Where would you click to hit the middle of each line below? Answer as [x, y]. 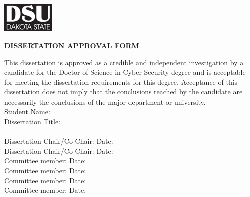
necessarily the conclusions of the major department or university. [105, 101]
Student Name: [27, 111]
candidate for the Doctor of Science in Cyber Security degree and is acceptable [125, 72]
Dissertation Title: [32, 121]
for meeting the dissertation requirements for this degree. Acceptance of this [121, 82]
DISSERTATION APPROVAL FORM [72, 45]
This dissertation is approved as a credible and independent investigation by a [124, 62]
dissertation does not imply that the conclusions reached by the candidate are [123, 92]
